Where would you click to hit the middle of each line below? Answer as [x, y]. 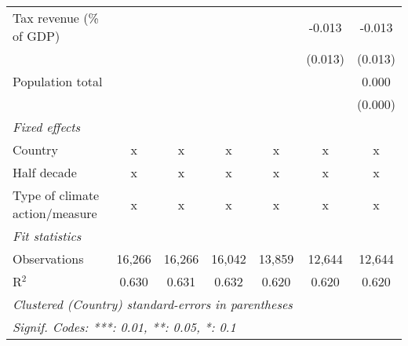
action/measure [55, 213]
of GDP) [36, 36]
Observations [48, 259]
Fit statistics [47, 236]
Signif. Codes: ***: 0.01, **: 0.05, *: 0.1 [124, 327]
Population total [58, 81]
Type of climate [56, 195]
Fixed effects [47, 127]
